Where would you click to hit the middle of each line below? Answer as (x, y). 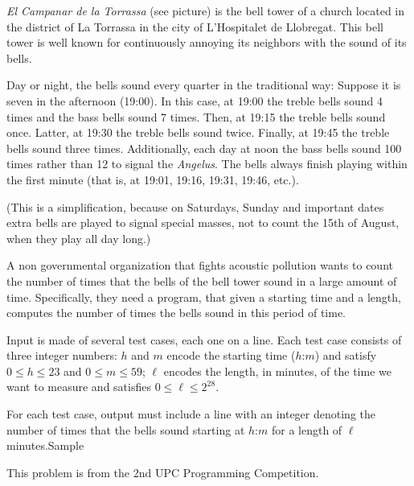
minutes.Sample (45, 445)
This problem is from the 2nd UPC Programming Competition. (163, 472)
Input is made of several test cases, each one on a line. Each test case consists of (204, 339)
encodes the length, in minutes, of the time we (277, 371)
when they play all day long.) (79, 238)
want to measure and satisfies (79, 387)
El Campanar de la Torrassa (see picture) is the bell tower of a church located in (206, 10)
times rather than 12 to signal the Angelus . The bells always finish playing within (207, 164)
